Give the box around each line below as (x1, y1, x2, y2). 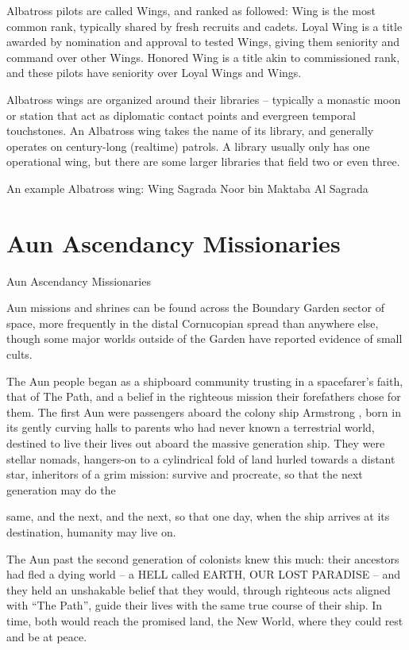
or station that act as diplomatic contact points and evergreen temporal (6, 106, 356, 123)
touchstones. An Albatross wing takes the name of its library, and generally (6, 122, 374, 139)
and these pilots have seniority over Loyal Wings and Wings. (6, 64, 302, 81)
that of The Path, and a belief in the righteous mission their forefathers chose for (6, 388, 401, 405)
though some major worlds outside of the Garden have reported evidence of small (6, 330, 403, 347)
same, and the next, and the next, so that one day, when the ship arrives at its (6, 508, 390, 525)
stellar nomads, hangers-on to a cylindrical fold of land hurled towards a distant (6, 450, 395, 467)
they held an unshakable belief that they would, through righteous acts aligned (6, 581, 391, 598)
